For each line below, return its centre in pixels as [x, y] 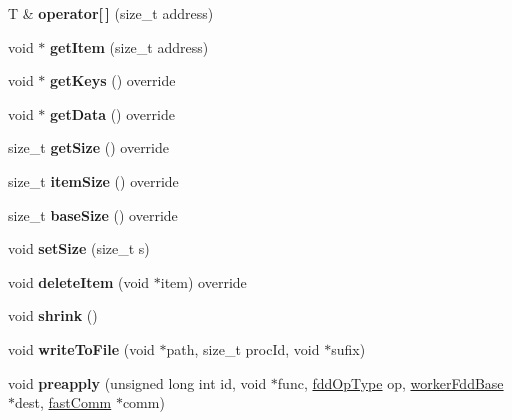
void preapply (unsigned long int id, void [137, 382]
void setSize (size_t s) [79, 248]
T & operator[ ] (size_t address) [111, 13]
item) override [203, 281]
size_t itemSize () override [93, 180]
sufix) [348, 348]
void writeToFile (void [81, 348]
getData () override [112, 113]
